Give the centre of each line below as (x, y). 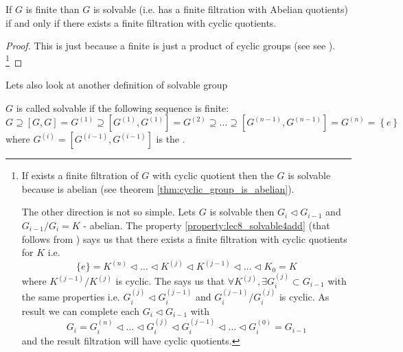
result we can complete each (80, 310)
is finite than (53, 9)
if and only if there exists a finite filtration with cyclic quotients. (141, 22)
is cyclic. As (304, 297)
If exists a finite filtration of (80, 175)
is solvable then (242, 212)
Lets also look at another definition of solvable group (117, 85)
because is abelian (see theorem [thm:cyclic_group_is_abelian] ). (158, 188)
